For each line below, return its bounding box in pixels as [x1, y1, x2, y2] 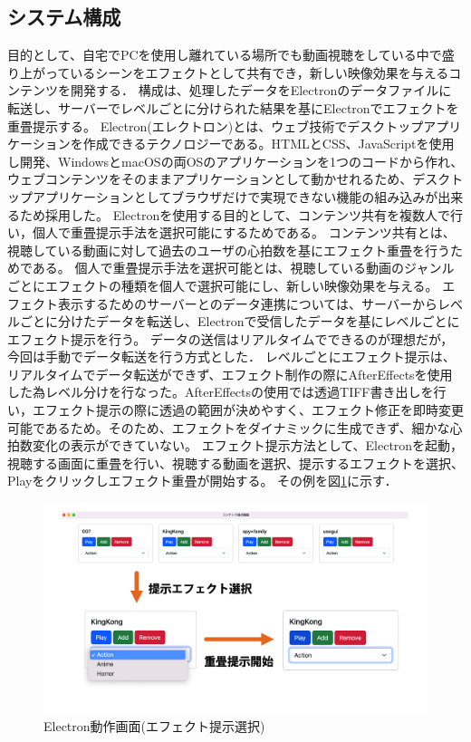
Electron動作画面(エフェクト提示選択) [43, 717, 265, 736]
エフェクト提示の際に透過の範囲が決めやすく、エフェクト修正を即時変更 [32, 400, 464, 419]
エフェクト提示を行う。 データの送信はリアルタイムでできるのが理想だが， [7, 329, 454, 348]
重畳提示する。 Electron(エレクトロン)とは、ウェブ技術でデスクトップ [7, 116, 424, 135]
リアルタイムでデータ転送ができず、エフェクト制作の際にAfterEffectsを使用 [7, 364, 453, 383]
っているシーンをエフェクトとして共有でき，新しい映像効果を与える [44, 63, 449, 82]
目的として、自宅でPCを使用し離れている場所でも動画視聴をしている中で [7, 45, 442, 64]
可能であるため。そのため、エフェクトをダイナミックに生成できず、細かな [7, 418, 450, 437]
